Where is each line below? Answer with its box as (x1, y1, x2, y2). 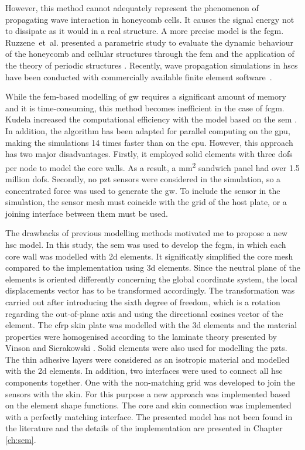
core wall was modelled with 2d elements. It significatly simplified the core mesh (5, 250, 293, 262)
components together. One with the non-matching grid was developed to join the (5, 376, 295, 388)
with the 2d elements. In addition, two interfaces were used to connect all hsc (5, 364, 283, 377)
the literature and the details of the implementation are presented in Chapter (5, 422, 283, 434)
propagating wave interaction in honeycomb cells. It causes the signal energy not (5, 13, 294, 25)
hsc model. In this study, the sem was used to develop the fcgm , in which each (5, 238, 286, 250)
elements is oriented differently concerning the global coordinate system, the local (5, 272, 297, 285)
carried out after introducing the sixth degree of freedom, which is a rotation (5, 295, 280, 308)
